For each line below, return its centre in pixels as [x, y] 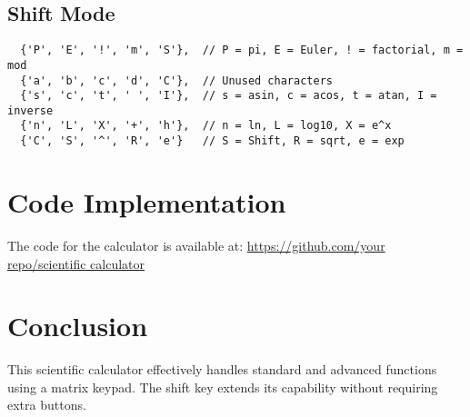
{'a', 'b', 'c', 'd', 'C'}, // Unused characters [176, 80]
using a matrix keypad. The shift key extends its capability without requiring [223, 387]
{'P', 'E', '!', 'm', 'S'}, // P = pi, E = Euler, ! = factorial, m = [242, 50]
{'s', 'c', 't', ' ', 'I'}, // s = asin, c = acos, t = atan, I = [229, 96]
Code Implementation [147, 201]
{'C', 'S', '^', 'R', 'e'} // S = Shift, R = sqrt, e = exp [212, 141]
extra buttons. [47, 405]
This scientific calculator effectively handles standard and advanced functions [222, 369]
